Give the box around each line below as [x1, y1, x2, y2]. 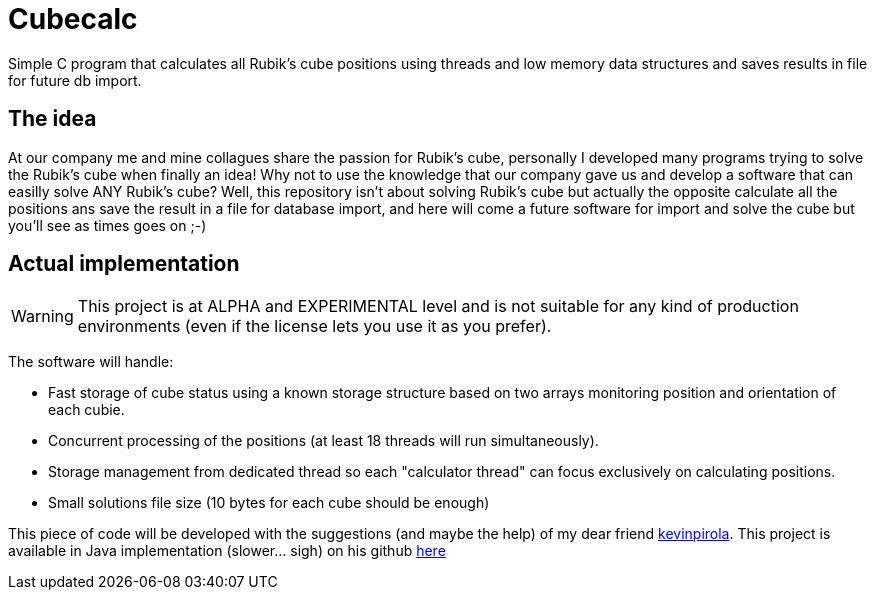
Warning [11, 306, 74, 327]
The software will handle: [8, 353, 174, 371]
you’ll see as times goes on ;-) [8, 216, 207, 234]
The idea [8, 106, 97, 132]
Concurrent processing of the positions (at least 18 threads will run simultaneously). [48, 432, 599, 450]
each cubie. [48, 401, 125, 419]
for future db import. [8, 71, 142, 89]
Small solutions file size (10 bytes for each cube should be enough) [48, 494, 490, 512]
